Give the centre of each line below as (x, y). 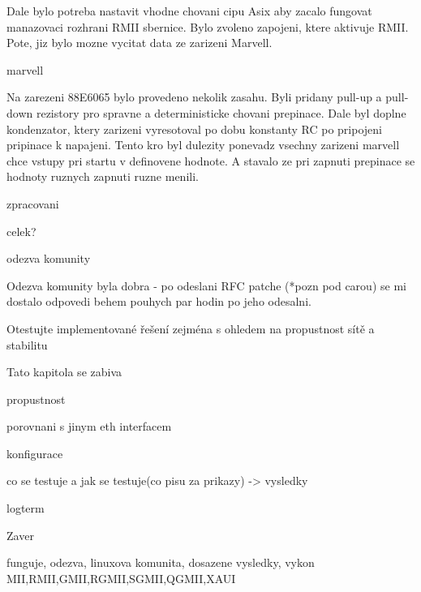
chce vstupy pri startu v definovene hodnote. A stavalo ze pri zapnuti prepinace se (211, 160)
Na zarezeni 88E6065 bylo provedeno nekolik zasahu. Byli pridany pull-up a (194, 97)
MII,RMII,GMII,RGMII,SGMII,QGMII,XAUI (121, 578)
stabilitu (27, 344)
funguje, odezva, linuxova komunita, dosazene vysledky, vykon (161, 562)
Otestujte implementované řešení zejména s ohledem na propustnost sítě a (191, 328)
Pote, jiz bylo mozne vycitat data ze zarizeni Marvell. (140, 43)
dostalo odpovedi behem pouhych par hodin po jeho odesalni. (159, 301)
